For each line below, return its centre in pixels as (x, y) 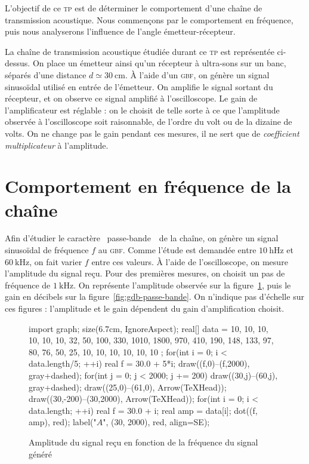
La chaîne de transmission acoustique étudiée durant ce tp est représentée (140, 51)
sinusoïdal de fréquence (47, 250)
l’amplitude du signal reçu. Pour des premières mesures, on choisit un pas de (145, 273)
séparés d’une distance (46, 74)
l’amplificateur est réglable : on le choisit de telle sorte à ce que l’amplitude (142, 110)
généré (40, 454)
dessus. (18, 63)
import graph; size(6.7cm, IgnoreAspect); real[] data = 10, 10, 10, (149, 328)
